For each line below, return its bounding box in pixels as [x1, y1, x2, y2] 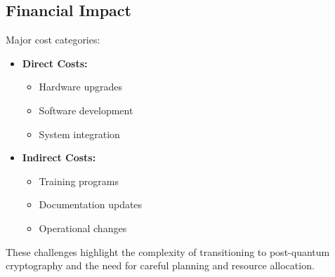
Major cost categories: [6, 32, 100, 47]
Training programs [39, 173, 119, 188]
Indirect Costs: [22, 150, 96, 165]
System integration [39, 126, 120, 141]
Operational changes [39, 220, 127, 235]
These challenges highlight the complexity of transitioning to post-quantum [6, 244, 330, 259]
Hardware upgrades [39, 79, 123, 94]
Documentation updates [39, 197, 143, 212]
